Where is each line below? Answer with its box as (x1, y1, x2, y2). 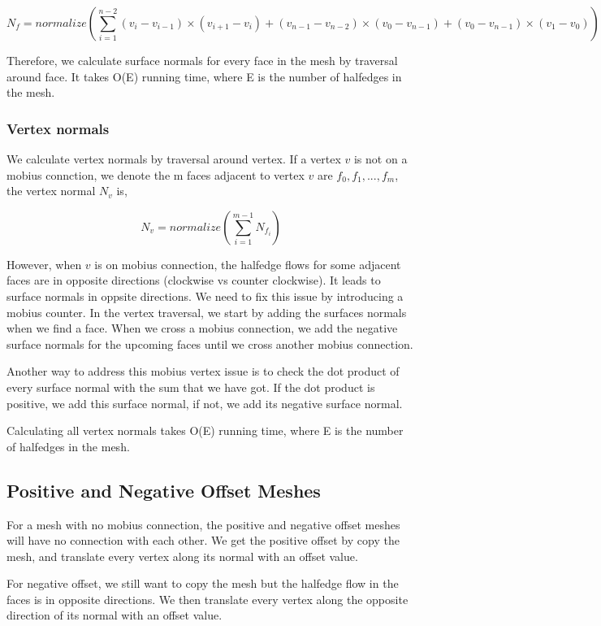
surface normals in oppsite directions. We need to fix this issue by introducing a (6, 287, 404, 304)
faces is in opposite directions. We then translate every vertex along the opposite (6, 590, 409, 607)
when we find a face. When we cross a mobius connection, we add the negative (6, 320, 398, 337)
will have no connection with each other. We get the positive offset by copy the (6, 532, 400, 549)
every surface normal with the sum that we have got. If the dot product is (6, 378, 375, 395)
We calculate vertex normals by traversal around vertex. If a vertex (6, 150, 341, 167)
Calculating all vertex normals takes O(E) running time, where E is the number (6, 422, 404, 439)
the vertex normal (6, 182, 96, 199)
